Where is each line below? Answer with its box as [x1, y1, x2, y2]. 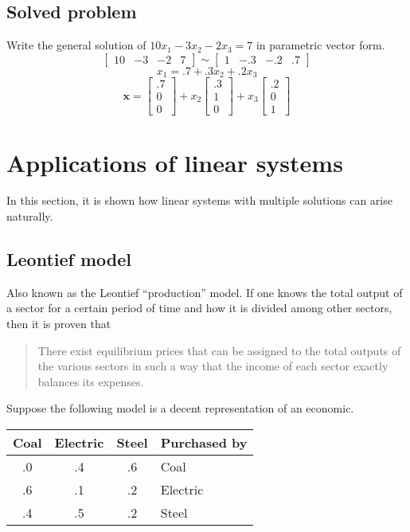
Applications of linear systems [6, 146, 343, 178]
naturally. [6, 208, 53, 225]
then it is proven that [6, 315, 111, 332]
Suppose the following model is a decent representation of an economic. [6, 400, 354, 417]
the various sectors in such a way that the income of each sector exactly [37, 358, 389, 374]
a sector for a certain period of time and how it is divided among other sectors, [6, 299, 392, 316]
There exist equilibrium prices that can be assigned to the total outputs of [37, 342, 401, 358]
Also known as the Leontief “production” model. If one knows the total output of [6, 284, 403, 300]
